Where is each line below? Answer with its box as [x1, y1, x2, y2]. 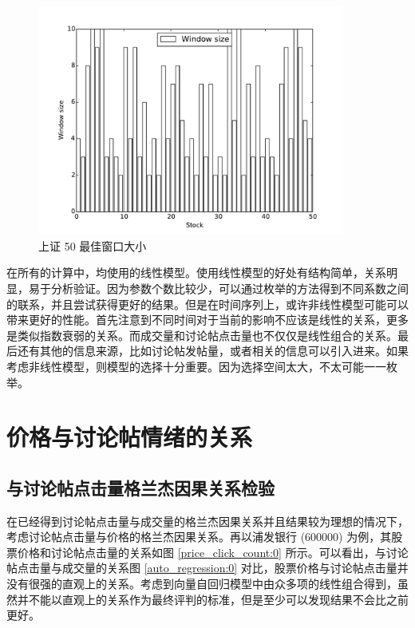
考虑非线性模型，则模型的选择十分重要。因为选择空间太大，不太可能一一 [6, 357, 386, 374]
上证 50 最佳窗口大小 [38, 237, 147, 254]
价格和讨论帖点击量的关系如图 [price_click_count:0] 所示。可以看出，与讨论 [17, 543, 409, 560]
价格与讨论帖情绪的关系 [6, 421, 253, 453]
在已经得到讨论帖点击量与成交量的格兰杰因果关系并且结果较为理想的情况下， [6, 512, 409, 529]
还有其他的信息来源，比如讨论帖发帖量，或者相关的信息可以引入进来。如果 [17, 342, 409, 359]
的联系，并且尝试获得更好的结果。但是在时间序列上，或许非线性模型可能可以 [6, 295, 409, 312]
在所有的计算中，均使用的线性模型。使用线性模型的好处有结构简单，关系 [6, 264, 386, 281]
